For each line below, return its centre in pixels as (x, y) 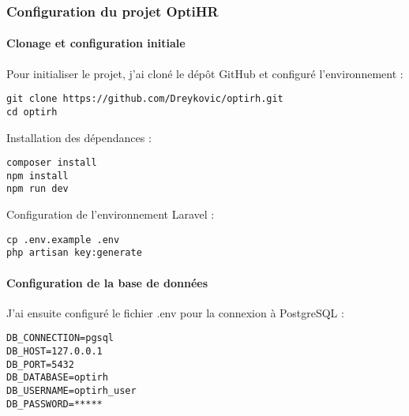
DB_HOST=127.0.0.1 (54, 352)
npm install (38, 176)
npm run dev (38, 189)
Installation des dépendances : (79, 137)
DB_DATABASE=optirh (57, 378)
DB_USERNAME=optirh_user (71, 391)
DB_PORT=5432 (40, 364)
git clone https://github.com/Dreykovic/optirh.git (145, 99)
